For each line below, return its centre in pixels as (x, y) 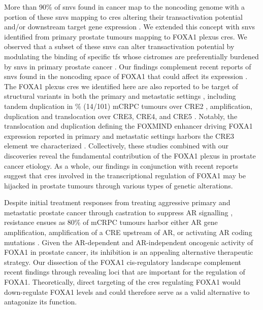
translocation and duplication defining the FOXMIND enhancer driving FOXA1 (128, 126)
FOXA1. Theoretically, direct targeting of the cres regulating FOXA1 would (122, 282)
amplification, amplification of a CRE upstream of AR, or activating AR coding (128, 232)
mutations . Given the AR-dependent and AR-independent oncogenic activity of (129, 242)
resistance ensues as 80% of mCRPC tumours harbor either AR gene (111, 222)
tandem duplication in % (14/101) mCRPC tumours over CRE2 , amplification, (128, 106)
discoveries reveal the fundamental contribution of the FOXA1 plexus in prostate (130, 155)
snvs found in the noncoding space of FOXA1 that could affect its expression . (126, 76)
